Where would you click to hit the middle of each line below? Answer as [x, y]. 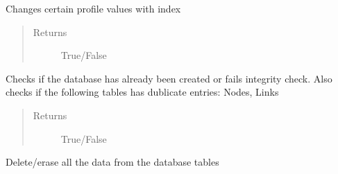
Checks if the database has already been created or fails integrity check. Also [169, 78]
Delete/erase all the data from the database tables [112, 162]
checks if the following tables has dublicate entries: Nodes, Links [142, 92]
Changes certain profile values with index [93, 8]
